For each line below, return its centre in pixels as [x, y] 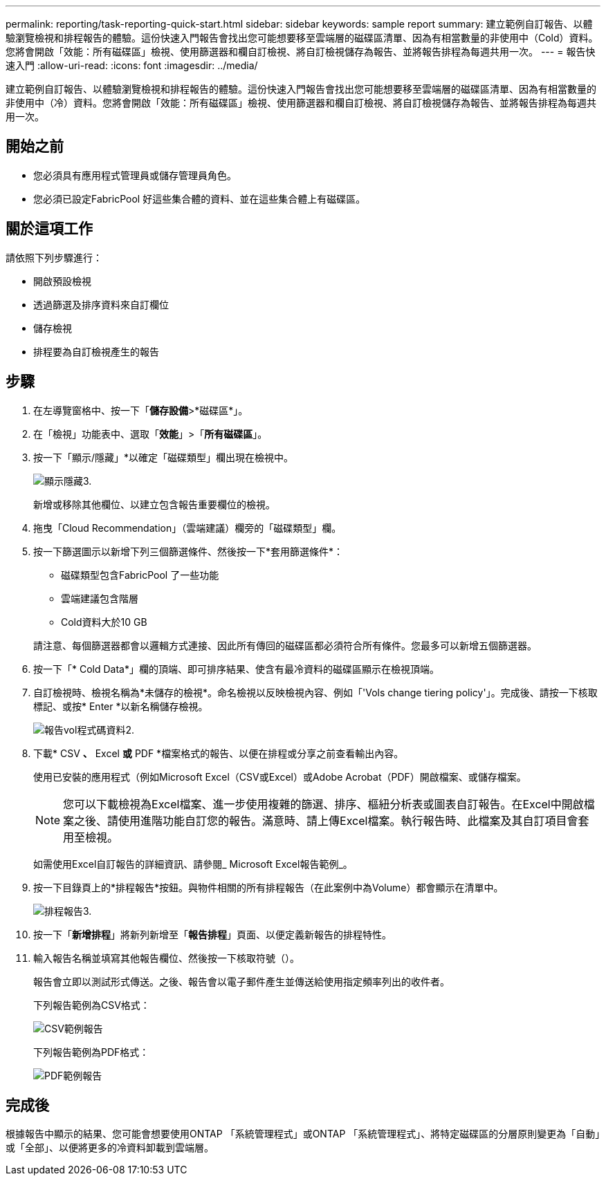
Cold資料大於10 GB [104, 622]
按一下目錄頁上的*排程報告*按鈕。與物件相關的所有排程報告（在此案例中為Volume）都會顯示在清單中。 [268, 887]
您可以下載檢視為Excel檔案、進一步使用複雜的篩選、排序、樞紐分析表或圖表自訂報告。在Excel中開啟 [323, 804]
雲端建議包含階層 [100, 598]
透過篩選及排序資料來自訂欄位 [101, 304]
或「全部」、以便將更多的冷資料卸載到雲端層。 [110, 1148]
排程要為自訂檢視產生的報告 [96, 351]
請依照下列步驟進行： [54, 257]
